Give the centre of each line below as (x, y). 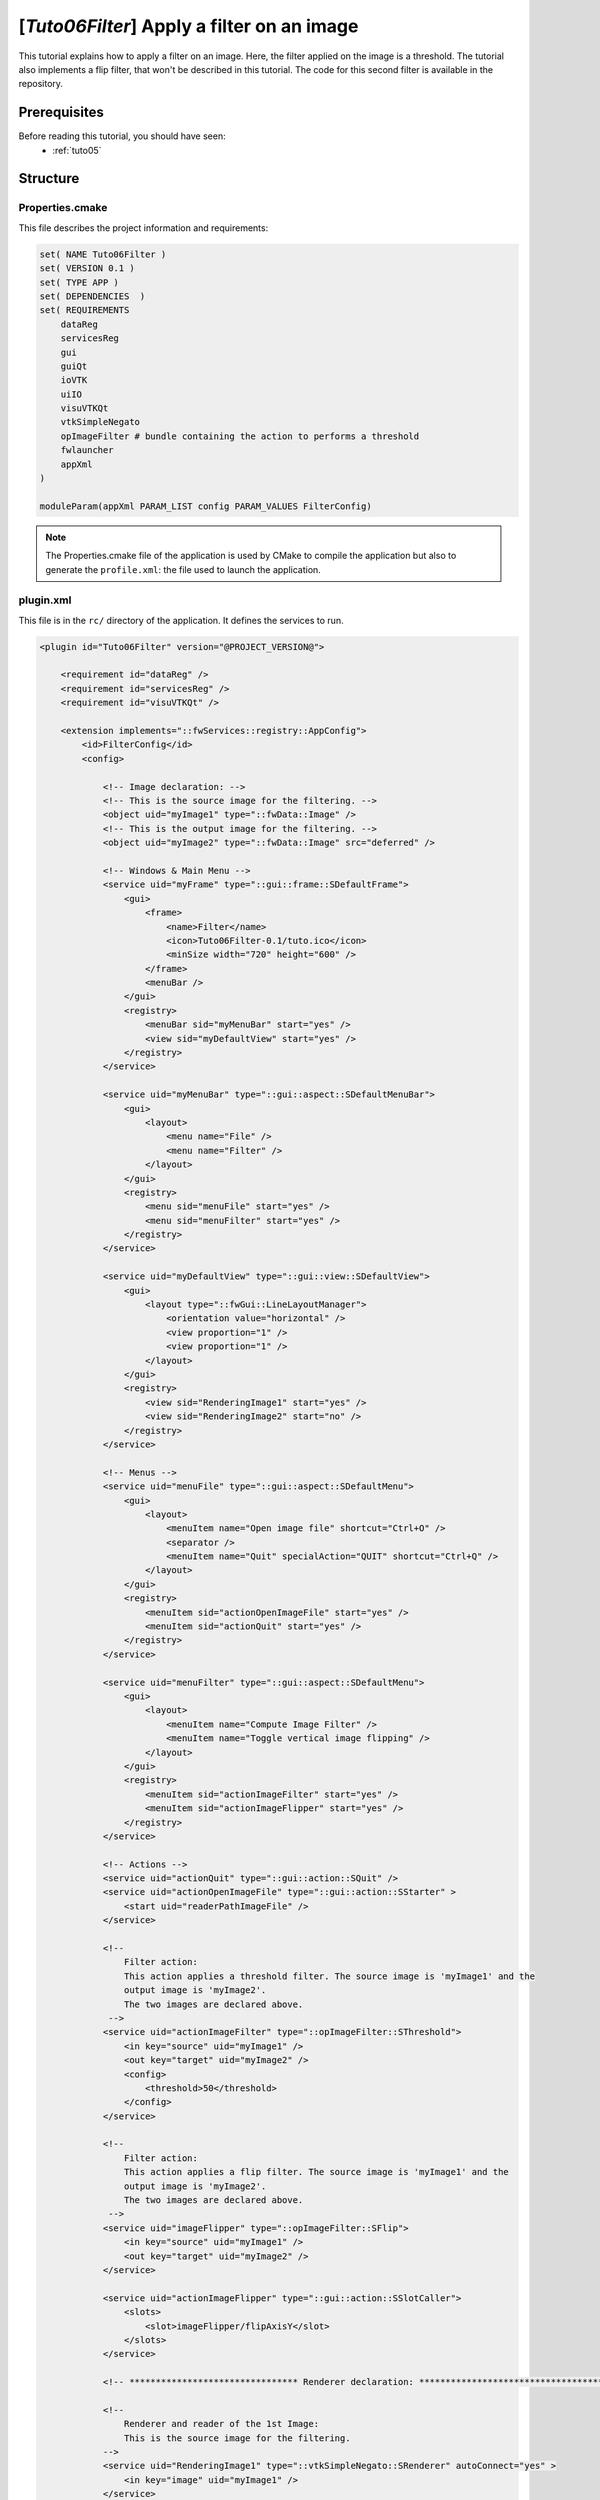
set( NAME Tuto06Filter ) (103, 254)
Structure (49, 178)
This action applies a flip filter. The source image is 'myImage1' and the (316, 2172)
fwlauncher (87, 450)
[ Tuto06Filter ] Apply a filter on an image (188, 26)
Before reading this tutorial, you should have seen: (122, 136)
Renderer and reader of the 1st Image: (221, 2424)
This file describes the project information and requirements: (143, 227)
